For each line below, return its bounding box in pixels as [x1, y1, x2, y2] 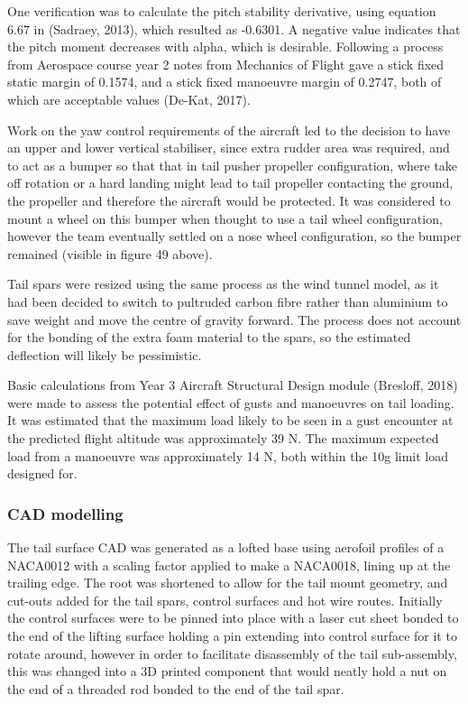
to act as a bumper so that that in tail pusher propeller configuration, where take [7, 155, 458, 174]
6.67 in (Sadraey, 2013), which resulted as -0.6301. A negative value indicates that [7, 19, 461, 38]
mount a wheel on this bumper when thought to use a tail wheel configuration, [7, 208, 443, 227]
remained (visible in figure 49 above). [7, 244, 213, 263]
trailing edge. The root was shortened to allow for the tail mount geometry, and [7, 573, 448, 592]
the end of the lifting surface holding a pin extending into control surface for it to [7, 626, 457, 645]
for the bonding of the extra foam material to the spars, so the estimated [7, 328, 411, 347]
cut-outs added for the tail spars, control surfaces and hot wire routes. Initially [7, 590, 443, 609]
